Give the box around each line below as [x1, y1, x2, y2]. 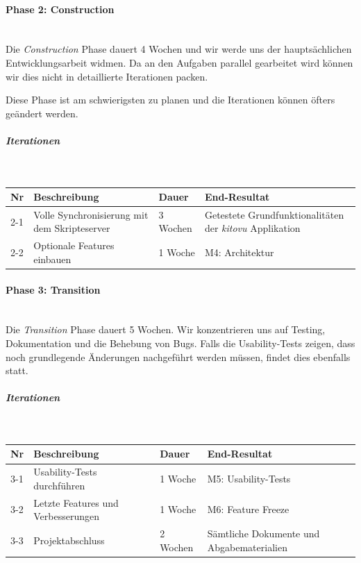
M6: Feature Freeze [207, 502, 289, 516]
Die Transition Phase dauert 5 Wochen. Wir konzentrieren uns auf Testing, [6, 322, 326, 337]
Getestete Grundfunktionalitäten [204, 207, 344, 221]
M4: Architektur [204, 245, 274, 260]
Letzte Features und [33, 495, 119, 510]
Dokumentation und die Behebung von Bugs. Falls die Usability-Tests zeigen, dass [6, 335, 355, 350]
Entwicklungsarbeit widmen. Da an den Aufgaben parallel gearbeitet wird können [6, 55, 353, 69]
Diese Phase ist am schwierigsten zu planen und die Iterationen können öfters [6, 92, 335, 107]
